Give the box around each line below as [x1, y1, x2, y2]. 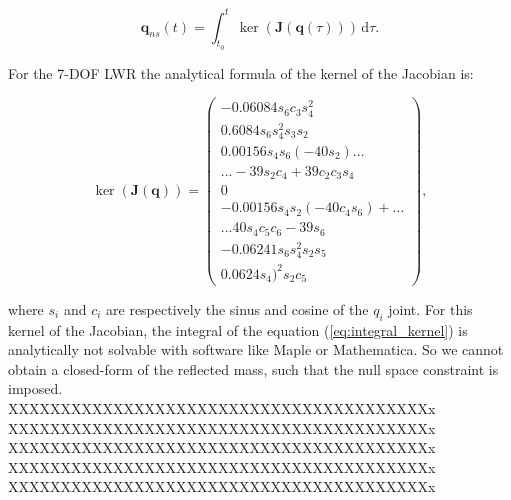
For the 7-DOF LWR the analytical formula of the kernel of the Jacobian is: [8, 62, 474, 83]
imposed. [8, 378, 63, 399]
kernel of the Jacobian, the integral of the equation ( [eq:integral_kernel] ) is [8, 319, 468, 340]
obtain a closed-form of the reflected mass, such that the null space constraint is [8, 358, 499, 379]
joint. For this [388, 298, 473, 319]
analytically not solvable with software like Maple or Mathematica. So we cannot [8, 339, 504, 360]
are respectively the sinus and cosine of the [106, 298, 369, 319]
